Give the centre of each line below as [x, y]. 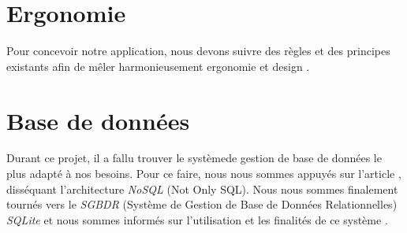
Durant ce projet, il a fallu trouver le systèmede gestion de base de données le [194, 158]
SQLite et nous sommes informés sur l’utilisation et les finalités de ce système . [197, 219]
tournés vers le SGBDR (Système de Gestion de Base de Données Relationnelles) [202, 204]
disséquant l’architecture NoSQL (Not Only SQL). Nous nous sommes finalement [202, 189]
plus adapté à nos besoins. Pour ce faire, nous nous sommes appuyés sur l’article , [204, 174]
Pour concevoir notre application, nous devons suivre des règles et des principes [198, 51]
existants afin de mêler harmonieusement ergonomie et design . [158, 66]
